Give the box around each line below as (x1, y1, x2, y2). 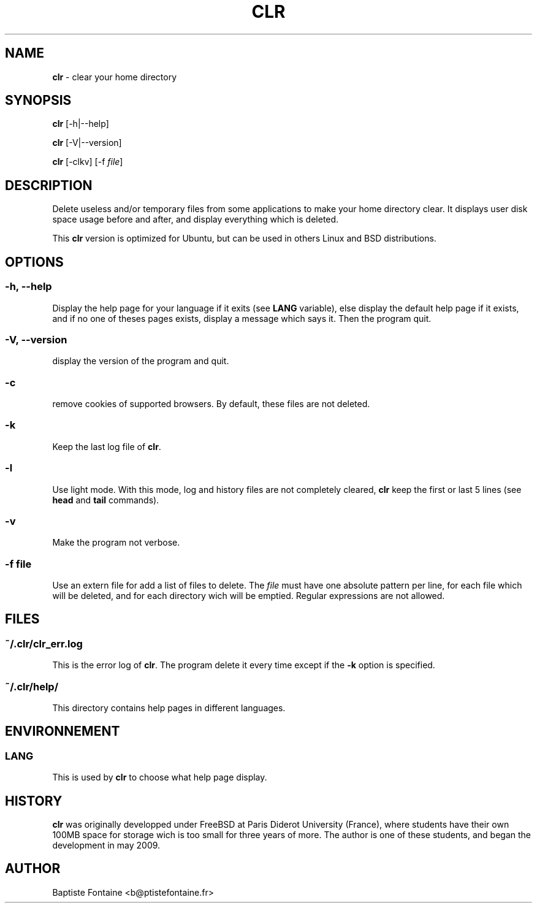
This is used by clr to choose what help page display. (52, 772, 267, 783)
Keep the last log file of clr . (52, 441, 161, 452)
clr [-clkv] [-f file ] (52, 156, 123, 167)
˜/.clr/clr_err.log (5, 637, 83, 650)
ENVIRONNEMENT (5, 723, 120, 739)
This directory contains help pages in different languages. (52, 702, 286, 713)
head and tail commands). (52, 494, 159, 505)
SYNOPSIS (5, 93, 72, 109)
